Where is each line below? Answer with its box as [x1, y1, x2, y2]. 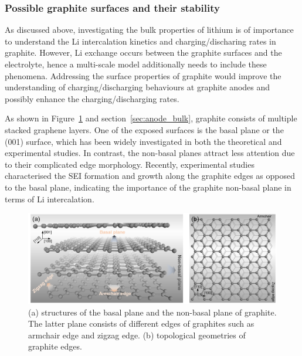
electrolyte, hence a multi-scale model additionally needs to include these [5, 58, 267, 70]
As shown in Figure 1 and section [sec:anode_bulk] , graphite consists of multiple [5, 112, 297, 124]
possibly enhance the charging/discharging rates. [5, 92, 179, 104]
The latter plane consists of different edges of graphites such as [28, 317, 255, 330]
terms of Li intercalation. [5, 192, 94, 205]
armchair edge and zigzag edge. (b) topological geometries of [28, 328, 246, 341]
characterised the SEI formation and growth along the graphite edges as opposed [5, 169, 295, 182]
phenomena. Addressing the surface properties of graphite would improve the [5, 69, 281, 82]
